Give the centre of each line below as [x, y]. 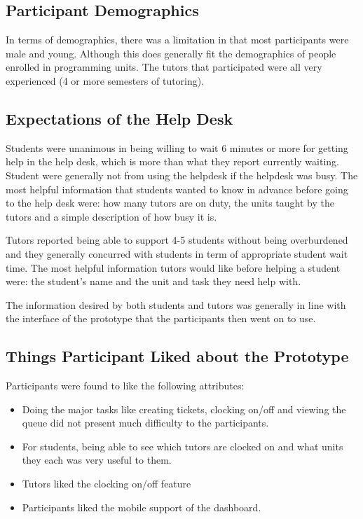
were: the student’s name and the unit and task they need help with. [153, 281]
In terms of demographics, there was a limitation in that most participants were [177, 40]
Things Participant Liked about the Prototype [177, 356]
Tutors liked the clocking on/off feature [107, 484]
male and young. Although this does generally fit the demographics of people [171, 53]
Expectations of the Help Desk [119, 118]
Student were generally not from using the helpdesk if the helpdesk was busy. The [182, 175]
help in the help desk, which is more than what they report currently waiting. [172, 161]
